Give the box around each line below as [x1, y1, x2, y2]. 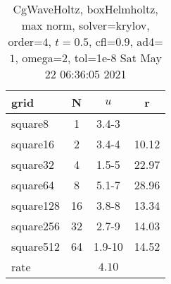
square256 [11, 218, 61, 234]
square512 [11, 238, 61, 254]
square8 [11, 115, 49, 131]
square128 [11, 197, 61, 213]
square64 [11, 177, 55, 193]
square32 [11, 156, 55, 172]
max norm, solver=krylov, [21, 17, 150, 33]
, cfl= [88, 33, 116, 49]
